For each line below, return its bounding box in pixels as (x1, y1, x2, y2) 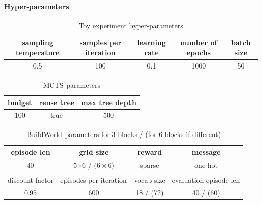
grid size (79, 147, 109, 157)
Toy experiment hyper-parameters (79, 20, 183, 30)
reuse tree (39, 97, 75, 107)
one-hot (194, 159, 218, 170)
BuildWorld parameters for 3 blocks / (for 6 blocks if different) (27, 129, 221, 140)
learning (137, 37, 166, 48)
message (191, 147, 221, 157)
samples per (79, 37, 122, 48)
